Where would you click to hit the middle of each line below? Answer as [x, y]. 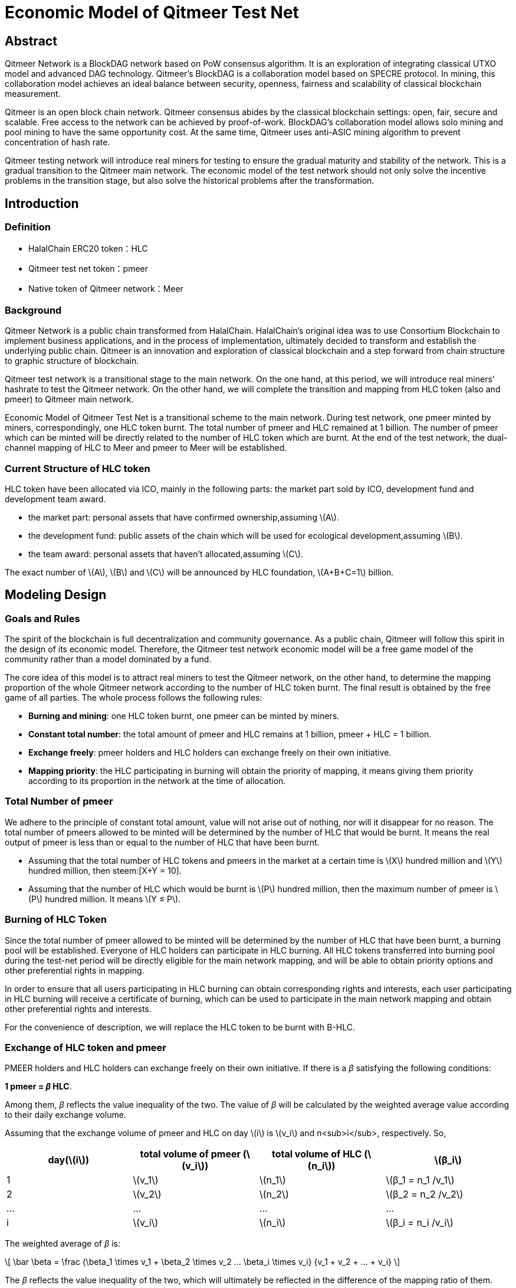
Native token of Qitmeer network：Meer [106, 289]
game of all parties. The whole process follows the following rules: [134, 698]
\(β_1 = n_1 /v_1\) [420, 1180]
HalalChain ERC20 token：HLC [88, 249]
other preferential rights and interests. [78, 1009]
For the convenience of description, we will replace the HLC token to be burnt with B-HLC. [180, 1027]
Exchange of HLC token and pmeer [86, 1047]
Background [33, 310]
